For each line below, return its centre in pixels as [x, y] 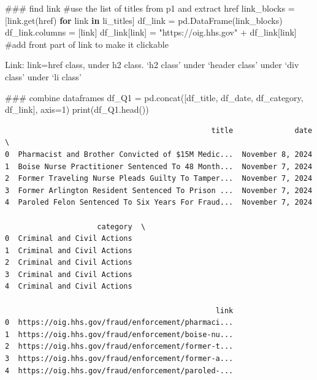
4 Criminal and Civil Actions [69, 287]
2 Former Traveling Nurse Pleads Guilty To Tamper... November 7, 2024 [159, 179]
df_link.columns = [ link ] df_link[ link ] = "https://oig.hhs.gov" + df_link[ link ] [151, 32]
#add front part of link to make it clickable [87, 44]
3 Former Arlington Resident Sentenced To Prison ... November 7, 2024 [159, 190]
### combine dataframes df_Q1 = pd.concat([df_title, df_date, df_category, [154, 97]
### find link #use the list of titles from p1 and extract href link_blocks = [150, 8]
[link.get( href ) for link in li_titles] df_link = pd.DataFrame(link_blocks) [144, 20]
